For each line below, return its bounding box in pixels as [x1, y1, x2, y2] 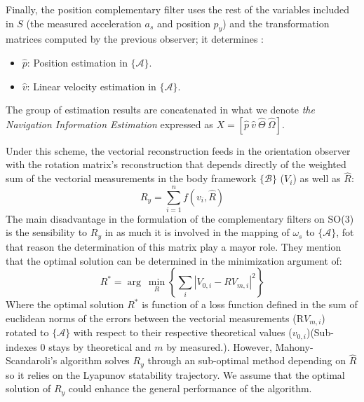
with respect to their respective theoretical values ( [73, 325, 292, 340]
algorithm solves [60, 353, 130, 368]
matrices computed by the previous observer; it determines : [6, 32, 264, 46]
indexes [6, 339, 37, 354]
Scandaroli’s [6, 353, 58, 368]
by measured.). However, [166, 339, 272, 354]
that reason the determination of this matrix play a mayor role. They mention [6, 239, 342, 254]
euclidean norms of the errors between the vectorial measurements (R [6, 310, 304, 325]
